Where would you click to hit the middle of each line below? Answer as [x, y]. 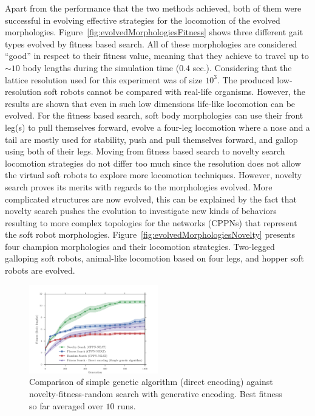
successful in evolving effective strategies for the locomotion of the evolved [143, 20]
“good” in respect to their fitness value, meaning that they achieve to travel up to [157, 56]
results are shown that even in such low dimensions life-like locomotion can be [150, 103]
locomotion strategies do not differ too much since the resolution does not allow [153, 163]
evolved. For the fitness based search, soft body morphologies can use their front [154, 115]
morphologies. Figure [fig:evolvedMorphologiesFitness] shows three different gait [154, 32]
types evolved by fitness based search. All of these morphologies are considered [151, 43]
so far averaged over [66, 405]
